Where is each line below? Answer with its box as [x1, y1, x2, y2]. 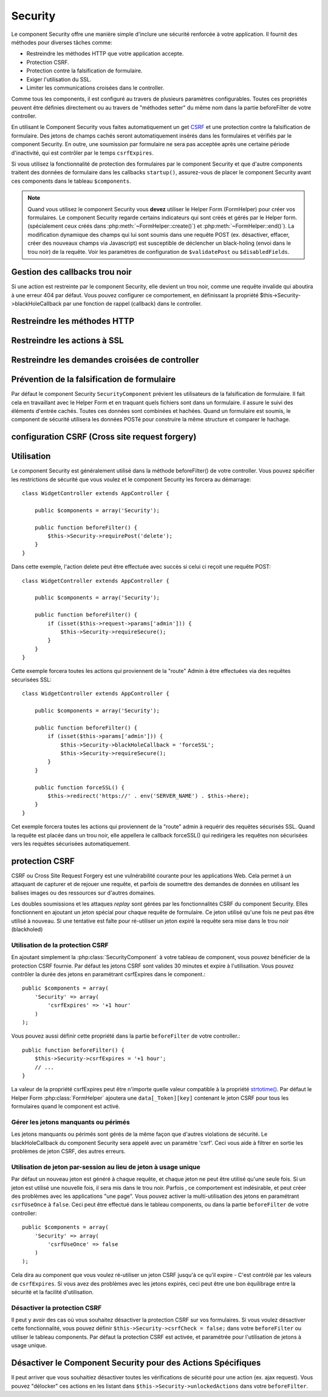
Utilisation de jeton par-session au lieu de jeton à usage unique [11, 1163, 200, 1171]
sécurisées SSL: [11, 676, 52, 683]
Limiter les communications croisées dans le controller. [26, 84, 164, 91]
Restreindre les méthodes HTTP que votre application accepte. [26, 50, 184, 57]
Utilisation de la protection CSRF [11, 941, 109, 949]
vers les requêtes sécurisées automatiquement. [11, 840, 131, 847]
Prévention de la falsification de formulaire [11, 375, 176, 385]
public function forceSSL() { [34, 784, 125, 791]
